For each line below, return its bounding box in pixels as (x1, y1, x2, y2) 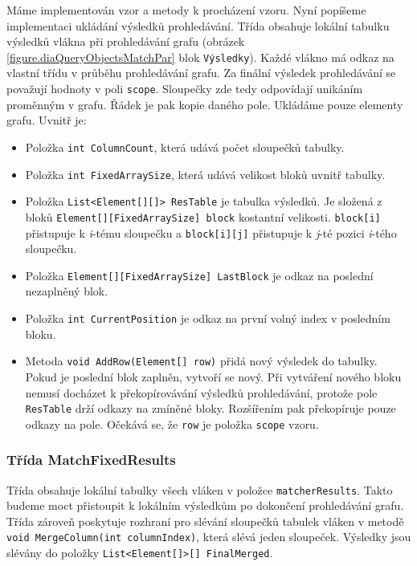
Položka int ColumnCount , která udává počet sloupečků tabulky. (25, 138, 345, 155)
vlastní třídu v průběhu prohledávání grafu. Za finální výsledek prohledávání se (6, 64, 396, 81)
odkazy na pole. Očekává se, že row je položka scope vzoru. (25, 415, 319, 432)
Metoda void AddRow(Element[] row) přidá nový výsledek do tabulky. (25, 352, 378, 369)
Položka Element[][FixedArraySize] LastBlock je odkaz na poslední (25, 267, 374, 283)
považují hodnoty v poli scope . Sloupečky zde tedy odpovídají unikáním (6, 80, 363, 97)
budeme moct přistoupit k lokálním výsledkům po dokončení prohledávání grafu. (6, 497, 404, 514)
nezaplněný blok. (25, 283, 108, 299)
